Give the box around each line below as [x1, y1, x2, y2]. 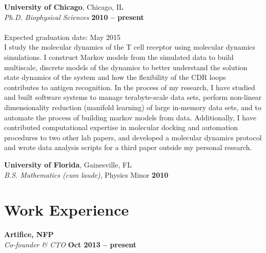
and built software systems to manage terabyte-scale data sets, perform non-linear [4, 92, 262, 102]
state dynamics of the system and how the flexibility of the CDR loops [4, 72, 226, 82]
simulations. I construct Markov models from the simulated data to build [4, 51, 234, 62]
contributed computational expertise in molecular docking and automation [4, 122, 238, 133]
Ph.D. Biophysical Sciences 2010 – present [4, 11, 144, 22]
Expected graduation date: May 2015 [4, 31, 120, 42]
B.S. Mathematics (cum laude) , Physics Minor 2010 [4, 169, 169, 180]
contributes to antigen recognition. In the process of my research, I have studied [4, 81, 255, 92]
